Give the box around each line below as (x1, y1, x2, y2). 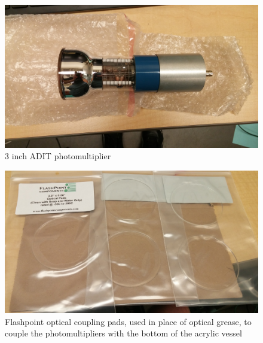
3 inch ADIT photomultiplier (5, 150, 111, 162)
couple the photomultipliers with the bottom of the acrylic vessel (5, 327, 242, 339)
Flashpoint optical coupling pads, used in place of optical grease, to (5, 315, 252, 327)
